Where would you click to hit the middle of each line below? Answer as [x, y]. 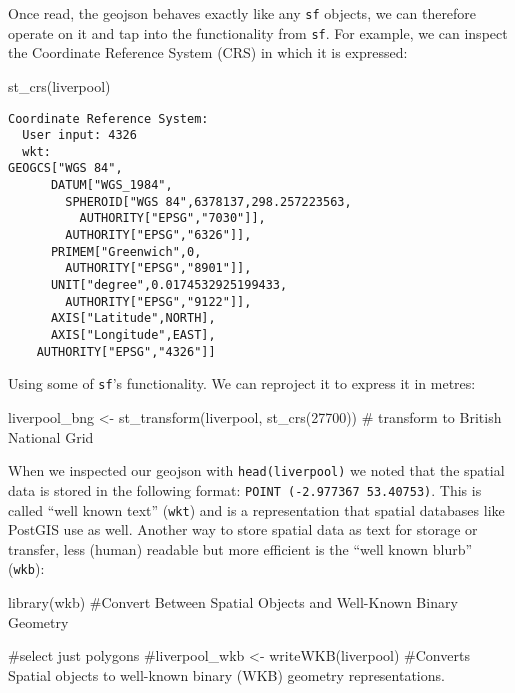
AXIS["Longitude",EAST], [133, 335]
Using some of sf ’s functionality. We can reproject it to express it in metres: [242, 383]
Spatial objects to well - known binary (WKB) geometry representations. [226, 674]
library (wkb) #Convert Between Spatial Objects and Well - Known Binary [233, 602]
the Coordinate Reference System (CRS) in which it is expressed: [208, 52]
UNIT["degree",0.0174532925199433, [169, 285]
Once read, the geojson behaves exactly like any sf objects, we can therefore [242, 13]
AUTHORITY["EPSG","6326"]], [158, 235]
